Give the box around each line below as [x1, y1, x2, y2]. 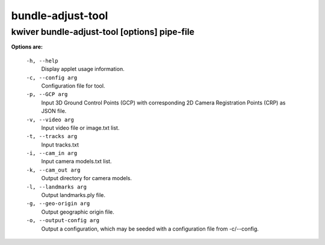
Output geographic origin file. [41, 208, 114, 216]
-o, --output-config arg [26, 217, 99, 224]
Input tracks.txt [41, 141, 79, 148]
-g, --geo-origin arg [26, 200, 90, 207]
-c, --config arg [26, 74, 78, 81]
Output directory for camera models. [41, 175, 132, 182]
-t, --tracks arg [26, 133, 78, 140]
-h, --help [26, 57, 58, 64]
